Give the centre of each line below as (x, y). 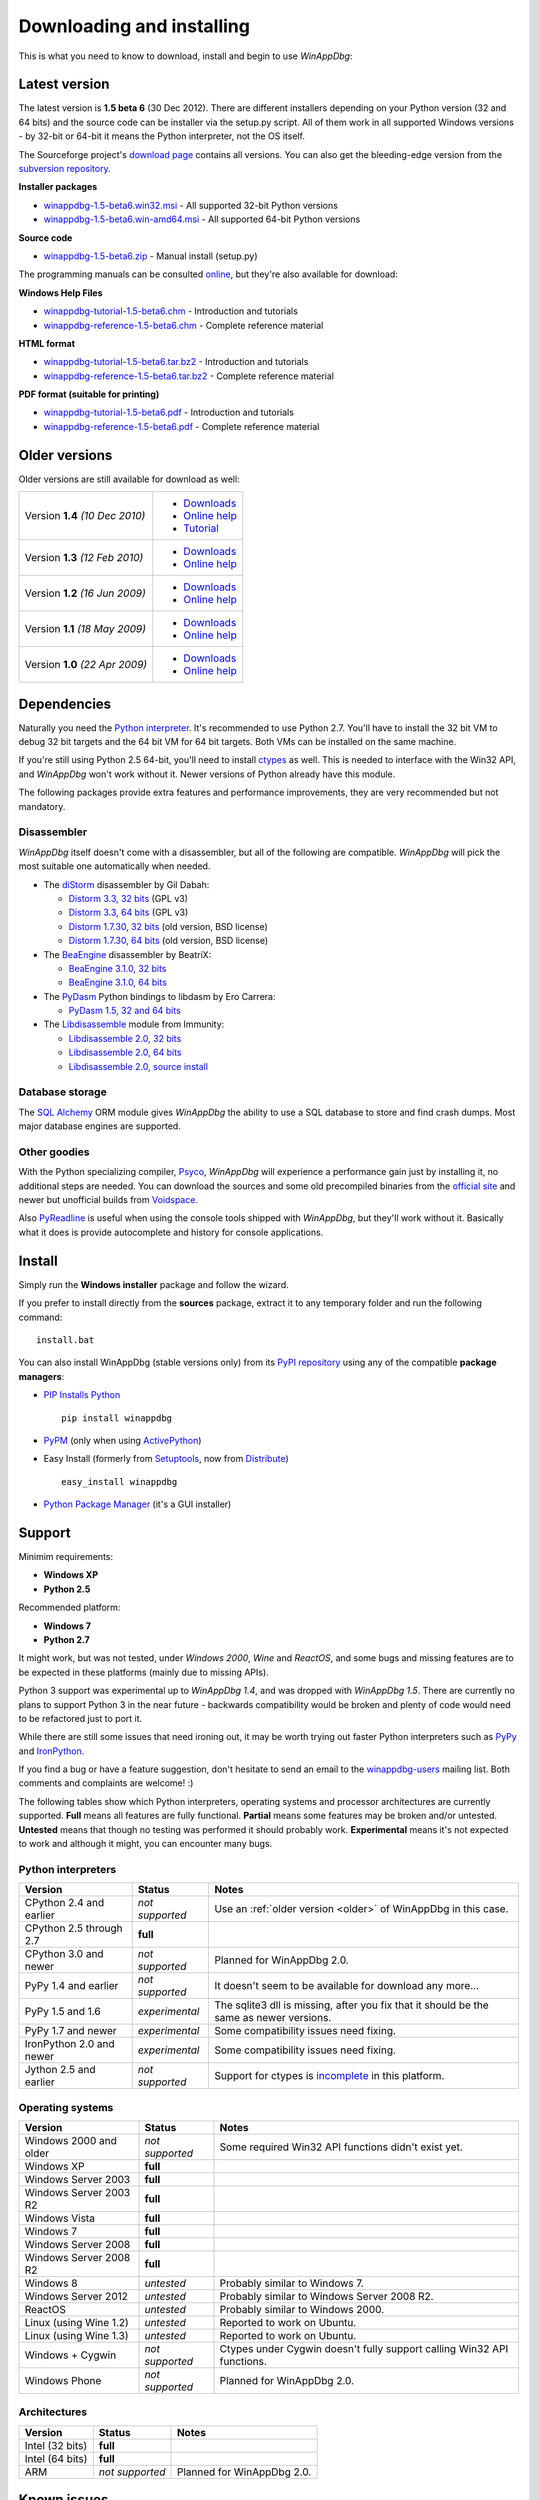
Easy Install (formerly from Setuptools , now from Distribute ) (166, 1459)
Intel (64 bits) (56, 2458)
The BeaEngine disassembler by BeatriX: (127, 954)
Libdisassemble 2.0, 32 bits (125, 1038)
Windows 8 (51, 2283)
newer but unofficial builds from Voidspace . (108, 1200)
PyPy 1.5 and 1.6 (62, 2012)
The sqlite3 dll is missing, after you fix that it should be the (351, 2005)
